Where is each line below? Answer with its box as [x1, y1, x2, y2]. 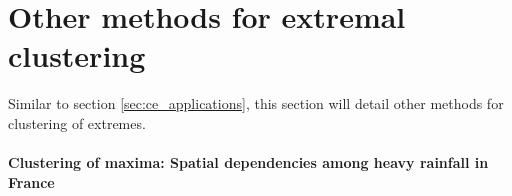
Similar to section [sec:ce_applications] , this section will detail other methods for [8, 93, 504, 114]
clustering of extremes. [8, 112, 146, 133]
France [8, 171, 55, 192]
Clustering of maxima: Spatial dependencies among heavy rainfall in [8, 152, 489, 173]
